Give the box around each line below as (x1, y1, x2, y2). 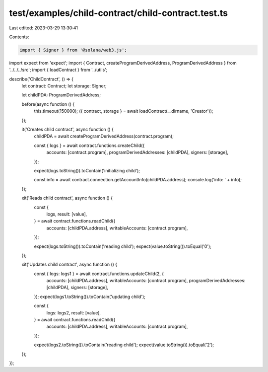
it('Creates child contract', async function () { (21, 127, 114, 133)
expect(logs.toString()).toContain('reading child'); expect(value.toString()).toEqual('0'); (34, 243, 212, 249)
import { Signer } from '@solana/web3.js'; (19, 47, 128, 53)
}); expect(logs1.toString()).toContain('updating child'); (34, 294, 146, 299)
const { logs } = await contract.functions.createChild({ (34, 142, 145, 149)
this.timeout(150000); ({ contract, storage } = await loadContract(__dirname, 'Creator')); (34, 108, 213, 114)
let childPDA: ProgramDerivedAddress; (21, 92, 101, 98)
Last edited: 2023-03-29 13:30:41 (9, 25, 78, 31)
